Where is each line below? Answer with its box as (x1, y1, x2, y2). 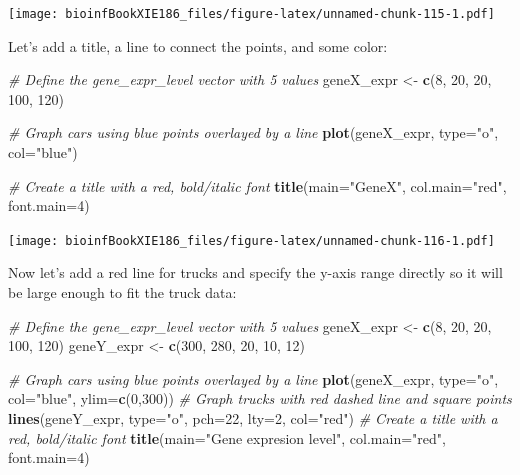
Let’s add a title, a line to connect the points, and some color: (8, 35, 388, 56)
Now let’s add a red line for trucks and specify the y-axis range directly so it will (8, 262, 503, 283)
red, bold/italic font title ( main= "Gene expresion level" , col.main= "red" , (8, 427, 446, 448)
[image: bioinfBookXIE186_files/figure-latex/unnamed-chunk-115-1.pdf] (8, 7, 495, 21)
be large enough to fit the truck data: (8, 282, 237, 303)
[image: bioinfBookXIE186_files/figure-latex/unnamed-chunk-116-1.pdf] (8, 233, 495, 248)
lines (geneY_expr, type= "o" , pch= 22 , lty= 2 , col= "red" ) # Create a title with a (8, 408, 498, 429)
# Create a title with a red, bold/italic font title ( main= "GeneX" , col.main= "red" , (8, 175, 507, 196)
